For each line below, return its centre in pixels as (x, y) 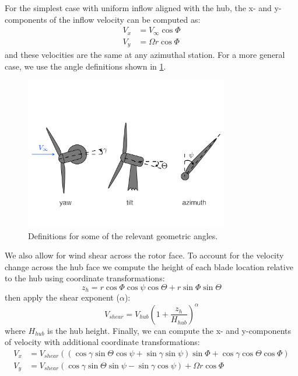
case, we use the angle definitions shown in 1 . (85, 66)
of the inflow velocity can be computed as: (125, 19)
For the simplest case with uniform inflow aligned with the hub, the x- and (138, 8)
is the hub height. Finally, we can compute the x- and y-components (169, 330)
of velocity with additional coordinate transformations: (102, 342)
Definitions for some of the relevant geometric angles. (123, 235)
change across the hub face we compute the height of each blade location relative (149, 266)
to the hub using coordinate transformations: (85, 278)
